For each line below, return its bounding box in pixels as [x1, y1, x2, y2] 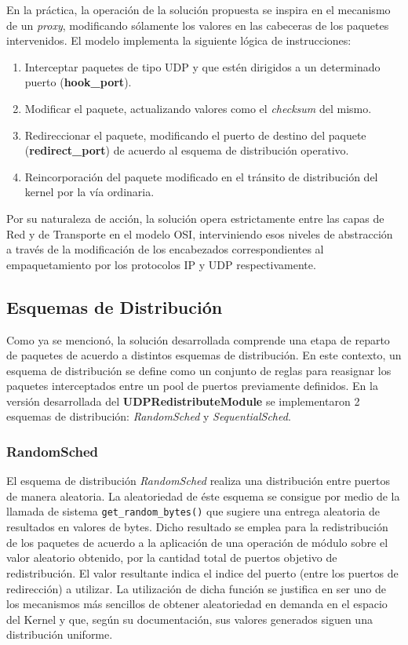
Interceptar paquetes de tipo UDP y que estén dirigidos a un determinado [24, 58, 381, 75]
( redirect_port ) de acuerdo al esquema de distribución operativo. [24, 142, 349, 159]
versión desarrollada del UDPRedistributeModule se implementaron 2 [6, 392, 360, 409]
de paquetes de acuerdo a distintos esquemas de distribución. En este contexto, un [6, 347, 402, 363]
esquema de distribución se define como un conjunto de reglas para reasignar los [6, 362, 392, 378]
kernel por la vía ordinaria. [24, 184, 155, 200]
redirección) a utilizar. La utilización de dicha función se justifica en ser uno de [6, 580, 386, 596]
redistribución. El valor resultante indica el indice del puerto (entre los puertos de [6, 564, 399, 581]
